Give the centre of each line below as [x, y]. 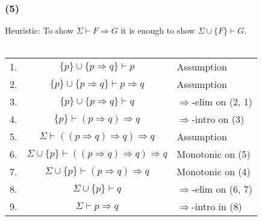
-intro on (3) [218, 119]
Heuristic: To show [39, 30]
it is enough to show [158, 30]
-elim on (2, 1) [222, 102]
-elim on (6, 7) [222, 189]
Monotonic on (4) [214, 172]
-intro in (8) [217, 207]
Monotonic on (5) [214, 154]
